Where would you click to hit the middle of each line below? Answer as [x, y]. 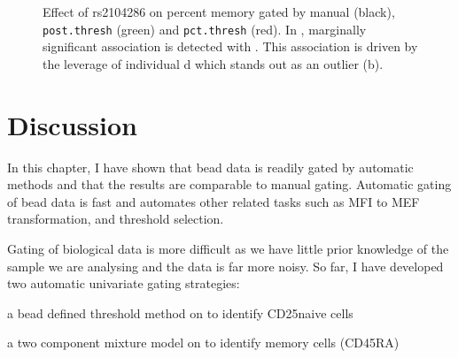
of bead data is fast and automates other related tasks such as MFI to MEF [213, 201]
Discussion [72, 124]
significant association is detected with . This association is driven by [230, 46]
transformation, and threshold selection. [116, 219]
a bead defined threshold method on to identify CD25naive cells [180, 312]
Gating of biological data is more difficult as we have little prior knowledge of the [228, 248]
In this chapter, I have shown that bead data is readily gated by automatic [210, 167]
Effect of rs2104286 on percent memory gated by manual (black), [219, 11]
